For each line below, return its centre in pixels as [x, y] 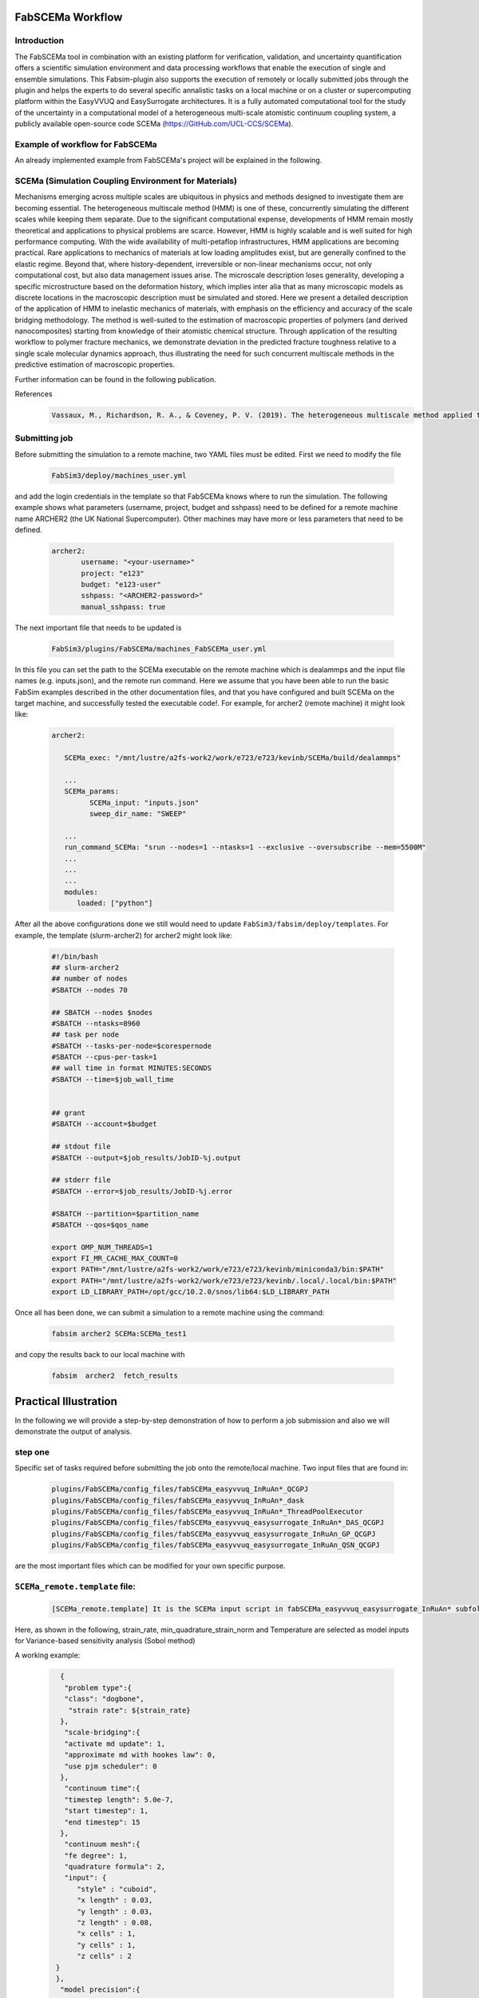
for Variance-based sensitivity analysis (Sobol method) [105, 1641]
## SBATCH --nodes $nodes [102, 1012]
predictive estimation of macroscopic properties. [95, 364]
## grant [69, 1113]
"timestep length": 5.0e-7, [119, 1799]
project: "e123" [113, 573]
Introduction [39, 41]
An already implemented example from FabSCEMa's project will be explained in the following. [168, 161]
